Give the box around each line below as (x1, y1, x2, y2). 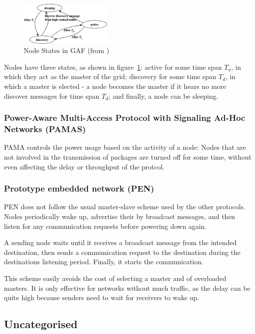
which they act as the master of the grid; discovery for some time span (4, 71, 217, 82)
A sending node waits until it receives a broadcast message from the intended (4, 237, 237, 248)
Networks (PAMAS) (4, 123, 86, 135)
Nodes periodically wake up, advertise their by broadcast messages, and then (4, 211, 235, 221)
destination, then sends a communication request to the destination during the (4, 247, 241, 257)
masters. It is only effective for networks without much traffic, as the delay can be (4, 282, 251, 293)
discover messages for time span (4, 90, 100, 101)
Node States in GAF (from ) (24, 45, 110, 56)
